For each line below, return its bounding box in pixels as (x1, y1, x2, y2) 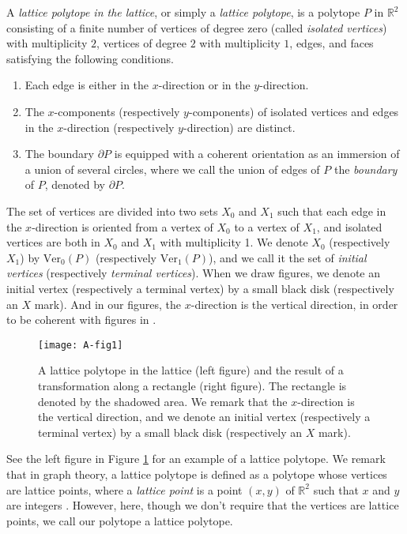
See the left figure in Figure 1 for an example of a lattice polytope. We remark (6, 450, 386, 467)
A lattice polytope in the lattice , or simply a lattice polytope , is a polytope (6, 4, 360, 20)
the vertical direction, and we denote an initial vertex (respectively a (38, 408, 371, 425)
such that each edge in (277, 202, 386, 219)
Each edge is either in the (24, 77, 149, 93)
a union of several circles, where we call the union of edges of (24, 160, 320, 177)
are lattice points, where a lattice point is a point (6, 481, 243, 498)
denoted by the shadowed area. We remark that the (38, 393, 288, 409)
